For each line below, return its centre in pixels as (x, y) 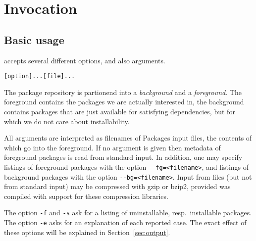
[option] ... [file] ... (40, 76)
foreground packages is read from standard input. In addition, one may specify (123, 157)
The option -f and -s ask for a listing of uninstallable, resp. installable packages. (128, 213)
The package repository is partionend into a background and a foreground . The (123, 92)
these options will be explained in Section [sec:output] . (87, 232)
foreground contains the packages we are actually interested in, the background (124, 102)
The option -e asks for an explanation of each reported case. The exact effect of (125, 222)
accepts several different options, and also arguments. (85, 60)
